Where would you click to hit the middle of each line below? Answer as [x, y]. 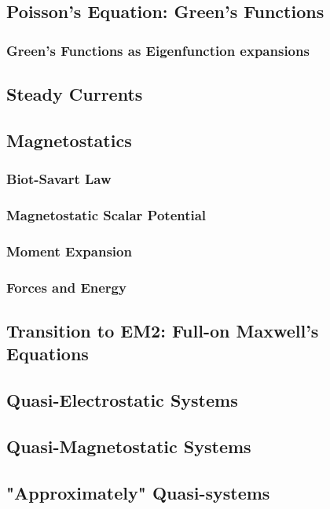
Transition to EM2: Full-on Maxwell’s [163, 330]
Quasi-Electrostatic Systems [122, 400]
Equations [48, 354]
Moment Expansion [69, 251]
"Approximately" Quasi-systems [138, 492]
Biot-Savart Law [59, 179]
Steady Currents [75, 94]
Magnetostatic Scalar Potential [106, 214]
